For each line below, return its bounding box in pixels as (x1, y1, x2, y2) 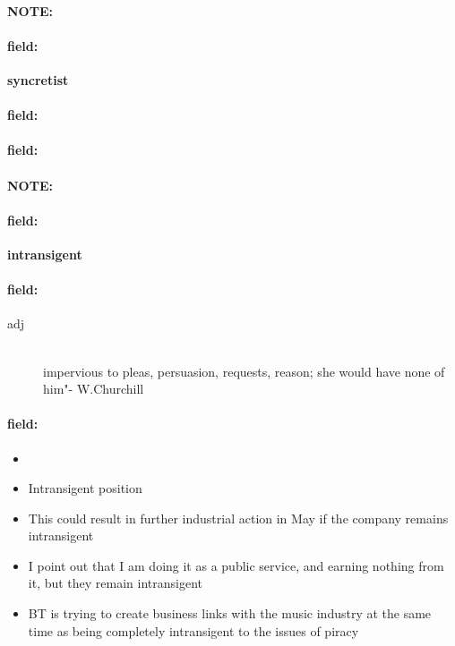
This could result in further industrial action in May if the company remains (28, 508, 449, 527)
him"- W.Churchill (43, 379, 144, 398)
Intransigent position (28, 479, 142, 497)
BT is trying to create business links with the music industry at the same (28, 604, 432, 623)
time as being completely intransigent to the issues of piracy (28, 621, 359, 640)
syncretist (7, 70, 69, 89)
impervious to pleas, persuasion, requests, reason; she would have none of (43, 361, 445, 380)
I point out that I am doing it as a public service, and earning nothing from (28, 556, 444, 574)
